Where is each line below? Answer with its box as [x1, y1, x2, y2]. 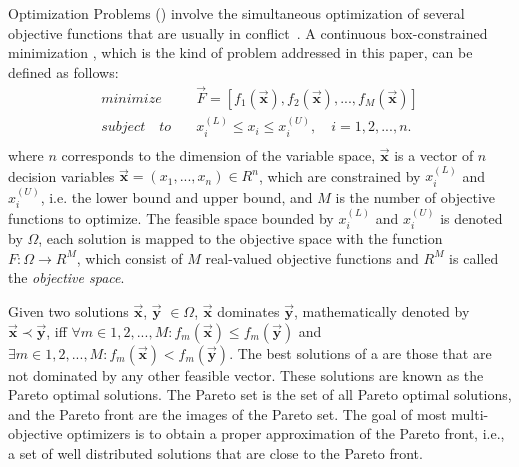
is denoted [440, 207, 503, 228]
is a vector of [394, 144, 474, 165]
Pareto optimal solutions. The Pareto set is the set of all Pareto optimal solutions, [8, 384, 512, 405]
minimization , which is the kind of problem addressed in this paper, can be [8, 42, 473, 63]
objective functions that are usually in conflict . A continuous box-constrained [8, 22, 488, 43]
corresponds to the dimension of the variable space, [61, 144, 376, 165]
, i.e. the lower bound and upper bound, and [40, 186, 313, 207]
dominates [217, 301, 280, 321]
